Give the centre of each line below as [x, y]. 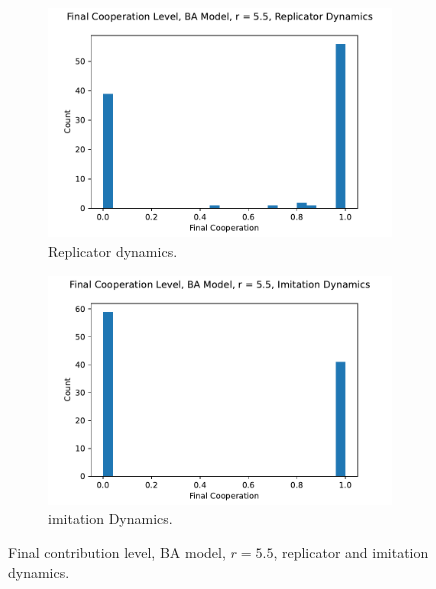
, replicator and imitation [351, 552]
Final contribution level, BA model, [117, 552]
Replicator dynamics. [113, 250]
